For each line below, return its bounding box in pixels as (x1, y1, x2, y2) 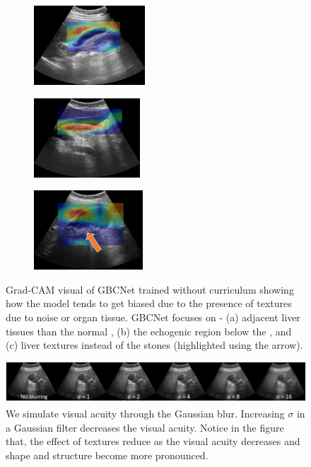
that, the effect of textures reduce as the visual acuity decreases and (6, 434, 300, 449)
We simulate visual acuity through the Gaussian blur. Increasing (6, 406, 285, 421)
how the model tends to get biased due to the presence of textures (6, 296, 292, 311)
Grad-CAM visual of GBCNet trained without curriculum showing (6, 282, 294, 296)
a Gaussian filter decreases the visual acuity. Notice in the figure (6, 420, 284, 434)
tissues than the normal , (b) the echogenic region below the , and (6, 323, 292, 338)
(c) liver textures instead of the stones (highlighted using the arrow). (6, 338, 303, 352)
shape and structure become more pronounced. (6, 447, 209, 462)
